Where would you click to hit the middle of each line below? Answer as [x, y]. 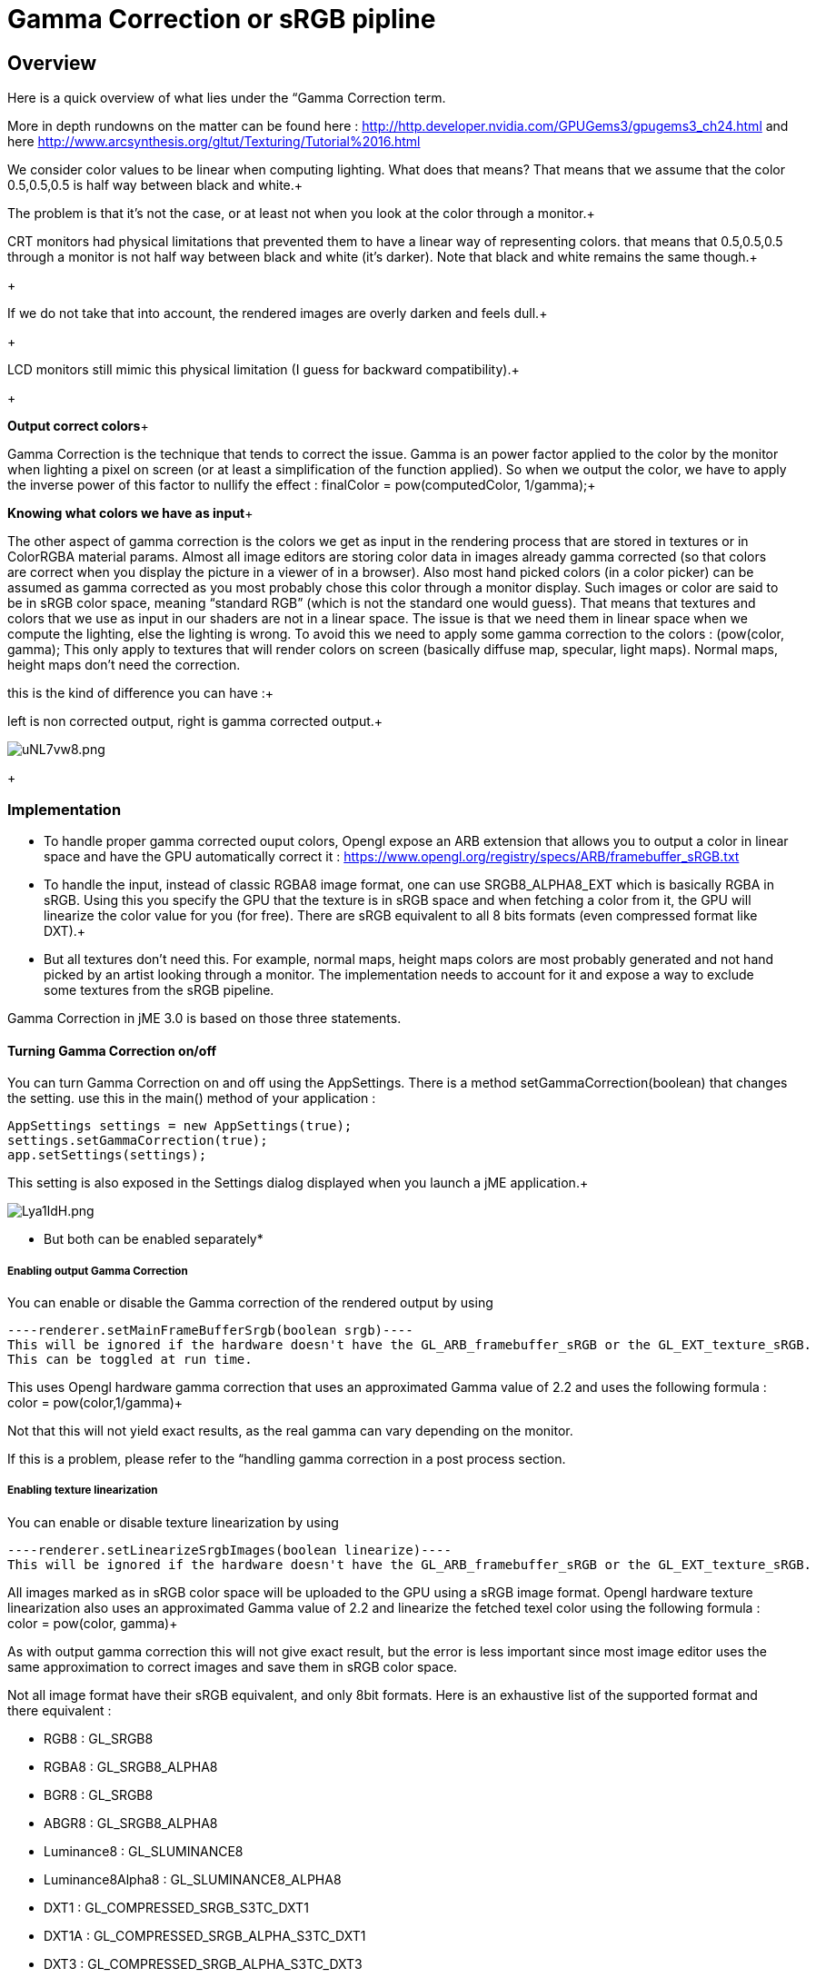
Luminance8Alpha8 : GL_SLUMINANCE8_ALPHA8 [193, 1879]
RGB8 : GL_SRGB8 [99, 1738]
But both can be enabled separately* [154, 1239]
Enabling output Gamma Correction [98, 1271]
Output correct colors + [78, 426]
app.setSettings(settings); [107, 1155]
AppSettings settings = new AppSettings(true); [180, 1126]
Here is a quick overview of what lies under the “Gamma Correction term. [227, 98]
